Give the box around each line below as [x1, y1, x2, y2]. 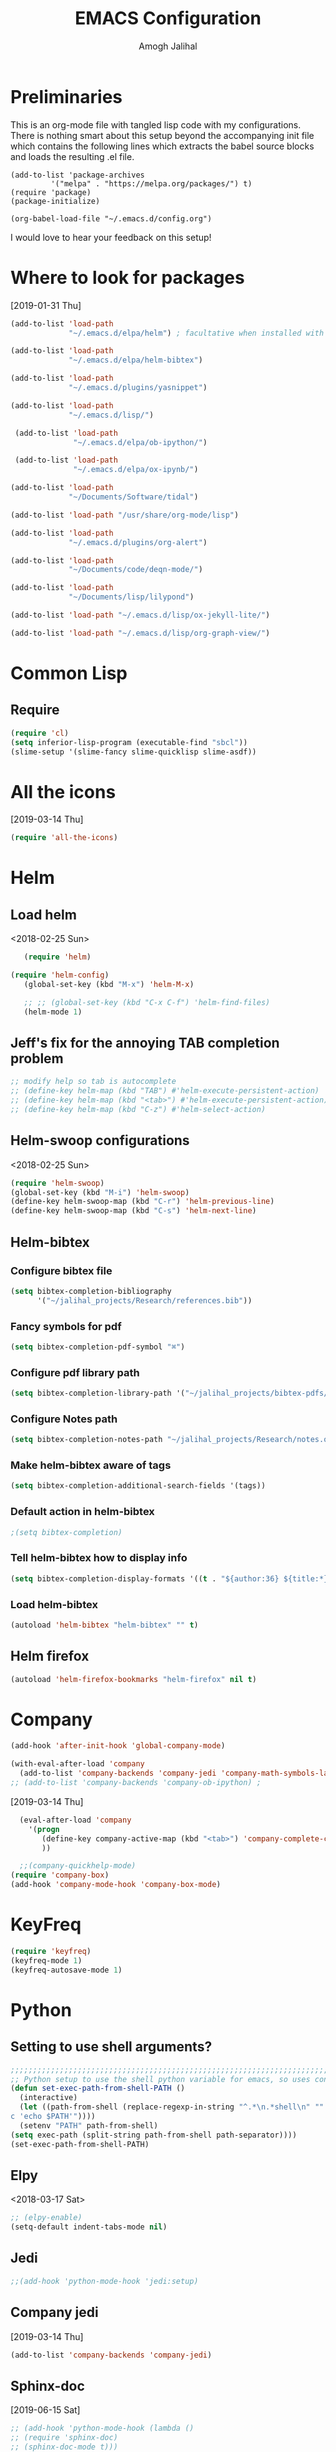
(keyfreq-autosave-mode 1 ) [10, 1965, 123, 1975]
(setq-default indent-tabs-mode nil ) [10, 2222, 168, 2232]
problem [10, 1050, 64, 1067]
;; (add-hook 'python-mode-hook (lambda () [10, 2423, 195, 2434]
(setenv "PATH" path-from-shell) [19, 2120, 159, 2131]
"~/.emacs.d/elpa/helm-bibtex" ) [68, 355, 203, 366]
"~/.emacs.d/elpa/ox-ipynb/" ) [73, 465, 199, 475]
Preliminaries [10, 85, 123, 108]
